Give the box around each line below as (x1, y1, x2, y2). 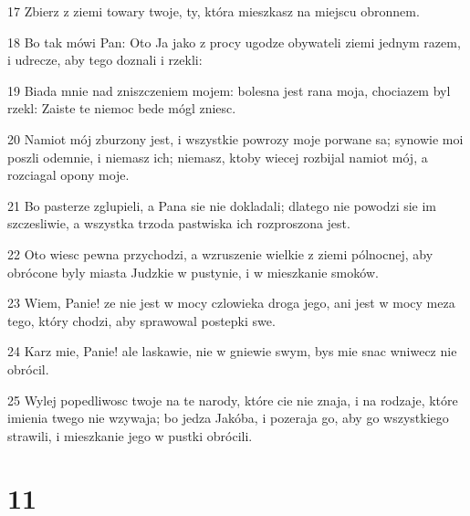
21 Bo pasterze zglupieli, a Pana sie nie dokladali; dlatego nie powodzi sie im (7, 195, 437, 215)
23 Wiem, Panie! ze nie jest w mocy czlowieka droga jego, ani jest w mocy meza (7, 293, 455, 312)
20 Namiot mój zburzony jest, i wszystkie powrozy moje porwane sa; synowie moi (7, 129, 464, 148)
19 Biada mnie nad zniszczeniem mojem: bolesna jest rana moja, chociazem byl (7, 80, 451, 100)
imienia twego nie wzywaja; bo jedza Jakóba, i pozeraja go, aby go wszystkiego (7, 408, 449, 427)
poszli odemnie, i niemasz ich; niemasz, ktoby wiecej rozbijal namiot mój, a (7, 147, 428, 166)
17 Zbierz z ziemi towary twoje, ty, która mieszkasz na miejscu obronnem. (7, 2, 420, 20)
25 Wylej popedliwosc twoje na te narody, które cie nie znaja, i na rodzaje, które (7, 390, 458, 409)
